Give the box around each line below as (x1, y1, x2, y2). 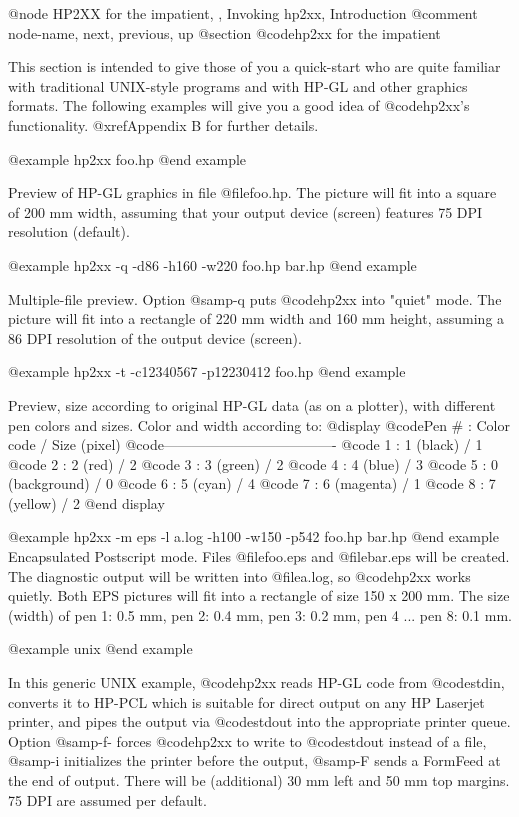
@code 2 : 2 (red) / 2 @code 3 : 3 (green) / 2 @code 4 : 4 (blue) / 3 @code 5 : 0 (8, 453, 499, 474)
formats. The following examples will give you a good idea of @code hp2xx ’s (8, 95, 470, 116)
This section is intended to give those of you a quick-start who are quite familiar (8, 56, 501, 77)
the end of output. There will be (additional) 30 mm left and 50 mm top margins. (8, 770, 510, 790)
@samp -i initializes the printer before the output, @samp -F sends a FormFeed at (8, 750, 501, 771)
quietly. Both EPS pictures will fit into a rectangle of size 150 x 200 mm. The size (8, 585, 510, 606)
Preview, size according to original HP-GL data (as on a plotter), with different (8, 394, 496, 415)
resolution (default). (8, 221, 130, 242)
